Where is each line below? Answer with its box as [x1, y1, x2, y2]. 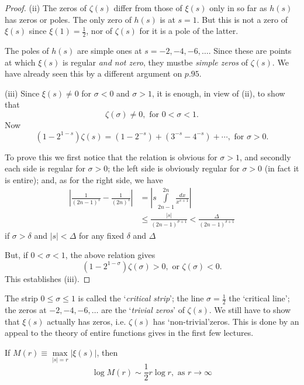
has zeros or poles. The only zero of [5, 13, 132, 25]
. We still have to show [209, 304, 291, 316]
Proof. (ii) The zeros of [5, 2, 87, 13]
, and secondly [240, 150, 291, 163]
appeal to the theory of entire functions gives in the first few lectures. [5, 326, 254, 339]
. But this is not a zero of [196, 13, 288, 25]
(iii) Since [5, 87, 40, 99]
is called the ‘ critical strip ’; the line [78, 292, 204, 304]
